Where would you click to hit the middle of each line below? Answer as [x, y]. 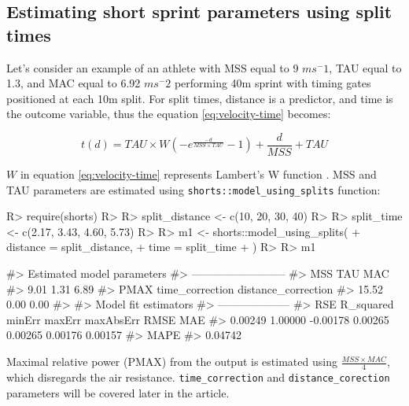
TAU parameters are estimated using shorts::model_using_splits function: [193, 189]
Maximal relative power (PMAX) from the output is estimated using [172, 362]
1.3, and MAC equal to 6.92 [74, 83]
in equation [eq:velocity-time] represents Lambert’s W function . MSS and [198, 174]
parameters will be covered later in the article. [118, 392]
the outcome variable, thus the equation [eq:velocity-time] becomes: [169, 114]
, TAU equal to [365, 67]
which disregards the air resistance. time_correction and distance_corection [198, 376]
